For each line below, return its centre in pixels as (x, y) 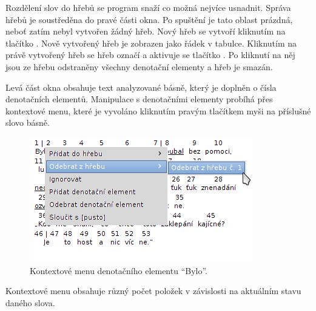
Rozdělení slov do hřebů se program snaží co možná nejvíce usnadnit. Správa (148, 7)
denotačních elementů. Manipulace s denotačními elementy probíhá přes (139, 99)
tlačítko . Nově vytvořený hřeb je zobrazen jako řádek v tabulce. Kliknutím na (151, 43)
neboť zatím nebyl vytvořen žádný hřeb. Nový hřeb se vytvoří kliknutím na (146, 31)
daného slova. (30, 302)
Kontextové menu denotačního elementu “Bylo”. (119, 270)
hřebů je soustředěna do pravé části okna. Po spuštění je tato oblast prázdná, (149, 19)
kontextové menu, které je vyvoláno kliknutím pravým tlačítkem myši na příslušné (158, 110)
